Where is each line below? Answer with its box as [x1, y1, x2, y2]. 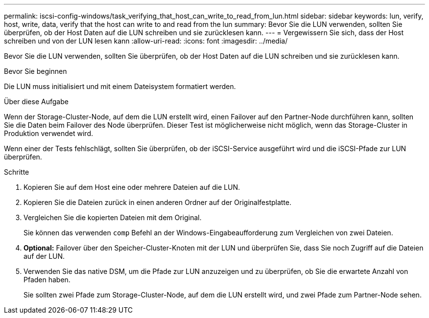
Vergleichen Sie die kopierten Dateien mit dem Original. [24, 213, 202, 222]
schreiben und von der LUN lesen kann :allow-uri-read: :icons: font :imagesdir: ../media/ [4, 37, 288, 45]
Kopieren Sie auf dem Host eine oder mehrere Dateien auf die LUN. [24, 183, 240, 191]
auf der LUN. [24, 252, 65, 260]
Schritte [4, 168, 29, 176]
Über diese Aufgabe [4, 97, 69, 106]
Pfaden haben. [24, 275, 71, 284]
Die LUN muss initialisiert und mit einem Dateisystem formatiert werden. [4, 82, 236, 91]
